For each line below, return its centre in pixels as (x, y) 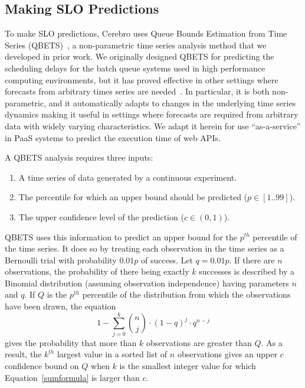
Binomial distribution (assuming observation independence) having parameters (147, 283)
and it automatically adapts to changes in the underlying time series (172, 102)
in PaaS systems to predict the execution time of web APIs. (113, 137)
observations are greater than (199, 342)
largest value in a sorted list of (112, 354)
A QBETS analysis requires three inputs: (79, 157)
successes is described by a (247, 271)
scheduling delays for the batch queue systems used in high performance (135, 68)
